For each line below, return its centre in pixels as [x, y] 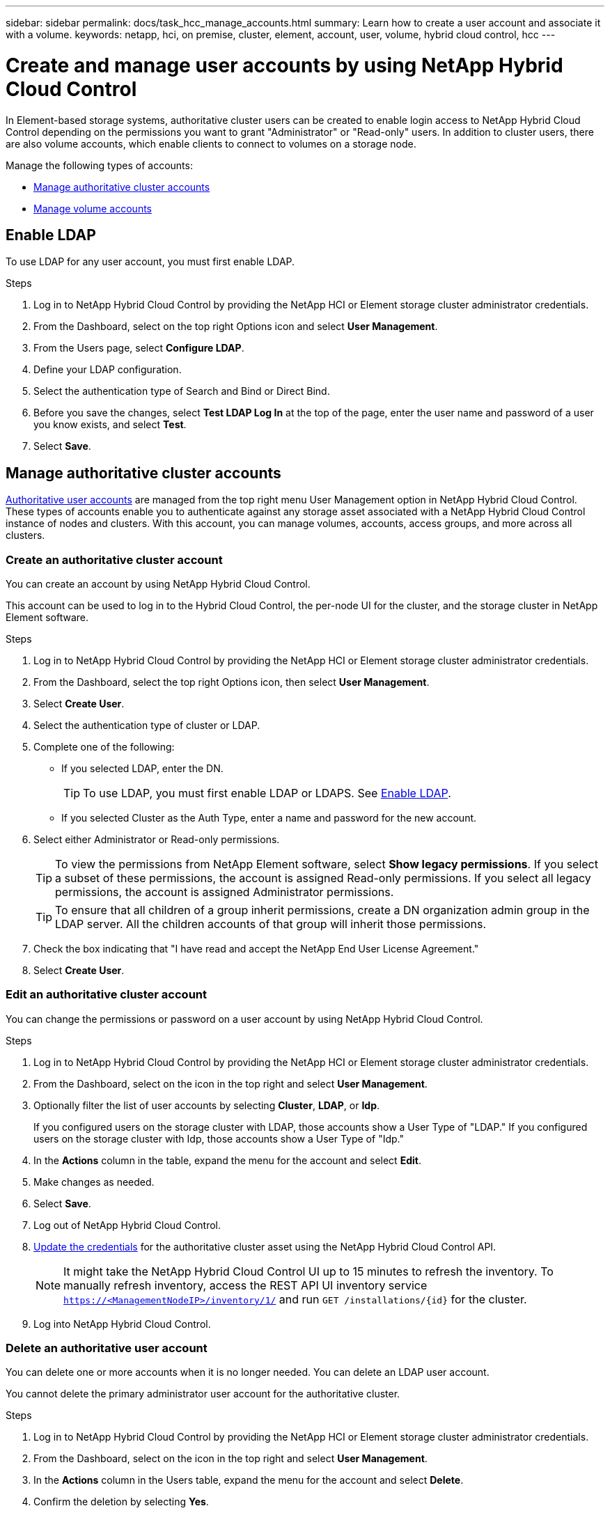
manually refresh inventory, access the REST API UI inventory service [245, 1285]
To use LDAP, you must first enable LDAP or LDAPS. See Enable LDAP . [267, 793]
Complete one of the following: [104, 746]
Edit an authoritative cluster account [106, 995]
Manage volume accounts [93, 208]
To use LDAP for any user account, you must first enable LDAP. [150, 262]
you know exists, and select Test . [110, 425]
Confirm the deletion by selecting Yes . [121, 1502]
